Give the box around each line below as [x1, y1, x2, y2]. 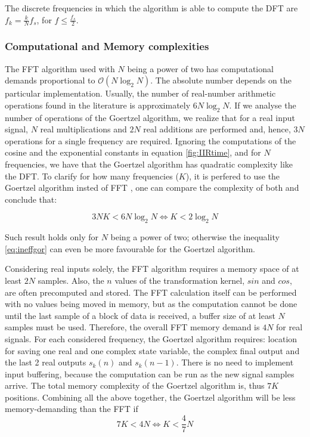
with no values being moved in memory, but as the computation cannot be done [5, 297, 297, 310]
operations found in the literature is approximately [5, 98, 191, 111]
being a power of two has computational [127, 62, 274, 75]
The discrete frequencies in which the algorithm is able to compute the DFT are [5, 2, 298, 14]
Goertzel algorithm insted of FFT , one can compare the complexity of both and [5, 181, 299, 194]
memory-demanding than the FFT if [5, 402, 138, 415]
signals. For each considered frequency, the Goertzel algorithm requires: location [5, 332, 297, 345]
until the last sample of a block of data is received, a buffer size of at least [5, 309, 275, 321]
